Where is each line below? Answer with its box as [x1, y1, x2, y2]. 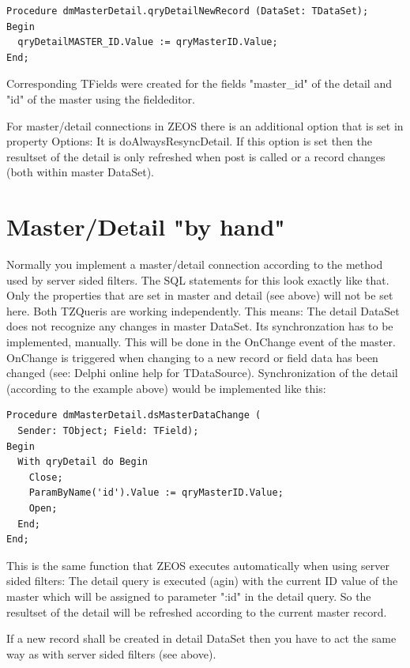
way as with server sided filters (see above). [6, 645, 216, 662]
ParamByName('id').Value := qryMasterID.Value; [28, 487, 284, 499]
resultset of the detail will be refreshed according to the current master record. [6, 603, 387, 620]
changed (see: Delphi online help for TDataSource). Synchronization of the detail [6, 364, 398, 381]
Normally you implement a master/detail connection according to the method [6, 256, 383, 273]
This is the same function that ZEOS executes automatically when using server [6, 557, 389, 573]
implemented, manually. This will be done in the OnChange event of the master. [6, 334, 396, 350]
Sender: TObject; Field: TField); [17, 425, 199, 436]
